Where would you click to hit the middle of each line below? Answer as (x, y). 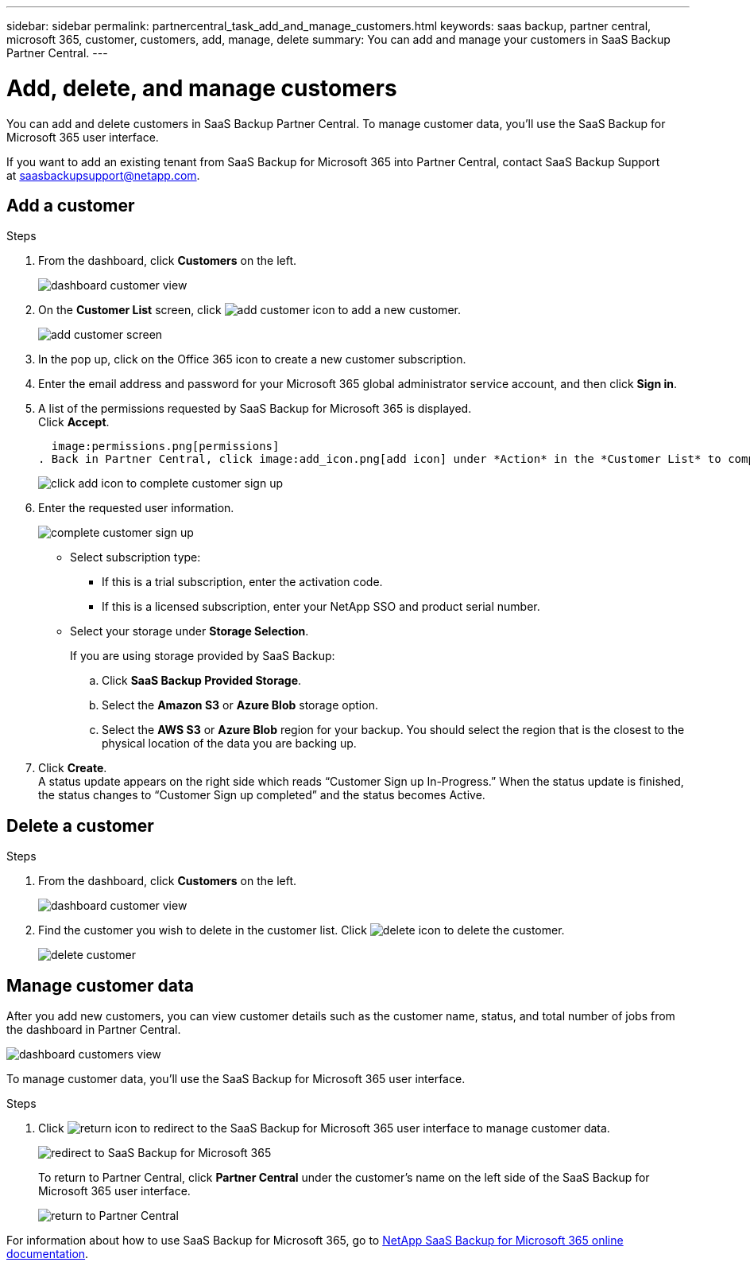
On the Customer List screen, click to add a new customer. (250, 310)
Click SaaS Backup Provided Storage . (202, 681)
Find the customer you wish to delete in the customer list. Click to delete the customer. (302, 930)
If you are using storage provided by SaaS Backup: (203, 656)
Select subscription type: (135, 557)
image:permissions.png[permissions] (165, 447)
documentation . (48, 1254)
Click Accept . (74, 422)
